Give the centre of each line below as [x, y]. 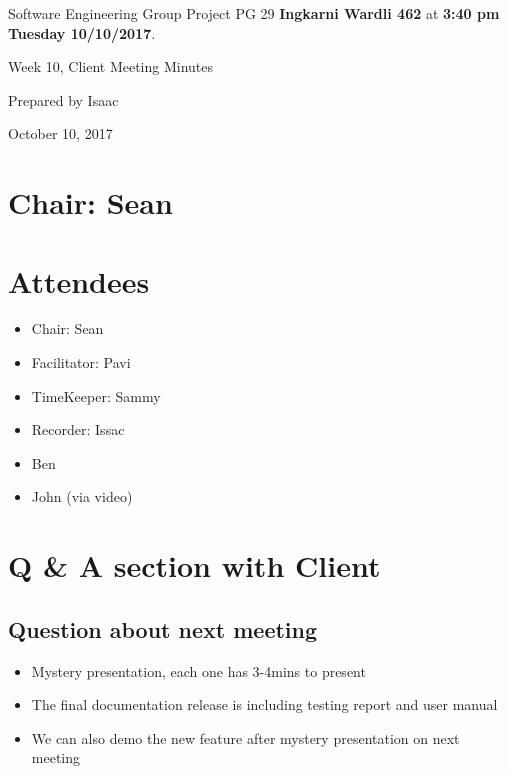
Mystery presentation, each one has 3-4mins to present [198, 670]
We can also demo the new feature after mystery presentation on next [245, 737]
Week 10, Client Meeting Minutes [111, 66]
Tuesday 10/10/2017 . [82, 32]
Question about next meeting [163, 628]
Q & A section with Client [194, 565]
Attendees [79, 280]
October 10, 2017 [60, 133]
